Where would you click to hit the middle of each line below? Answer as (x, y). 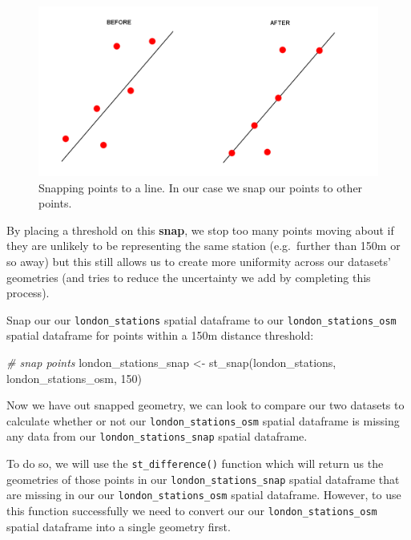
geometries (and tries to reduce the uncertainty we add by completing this (189, 277)
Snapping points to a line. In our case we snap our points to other (201, 187)
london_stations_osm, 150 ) (75, 378)
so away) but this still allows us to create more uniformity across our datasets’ (199, 261)
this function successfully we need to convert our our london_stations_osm (192, 511)
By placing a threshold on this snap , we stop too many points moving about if (200, 230)
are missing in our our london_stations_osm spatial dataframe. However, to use (204, 495)
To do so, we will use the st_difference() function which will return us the (195, 463)
